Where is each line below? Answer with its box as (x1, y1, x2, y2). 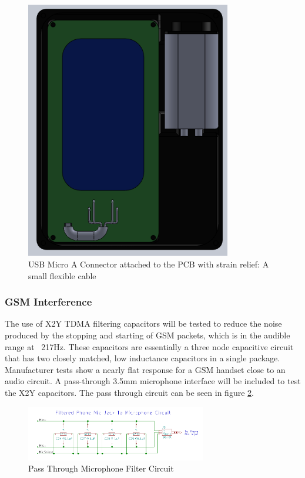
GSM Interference (5, 294, 92, 309)
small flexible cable (28, 269, 96, 282)
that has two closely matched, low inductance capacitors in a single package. (5, 352, 280, 364)
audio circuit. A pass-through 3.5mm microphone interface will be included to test (5, 375, 301, 387)
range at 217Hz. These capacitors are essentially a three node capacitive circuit (5, 340, 294, 352)
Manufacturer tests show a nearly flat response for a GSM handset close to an (5, 363, 286, 375)
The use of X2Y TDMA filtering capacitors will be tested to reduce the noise (5, 317, 282, 330)
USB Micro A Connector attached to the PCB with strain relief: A (28, 258, 269, 270)
